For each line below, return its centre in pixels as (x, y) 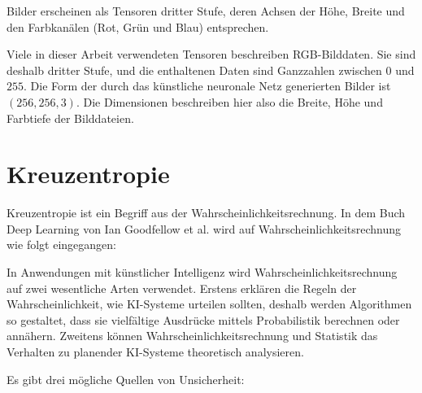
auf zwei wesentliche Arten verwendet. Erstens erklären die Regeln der (182, 288)
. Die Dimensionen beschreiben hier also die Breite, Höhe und (229, 101)
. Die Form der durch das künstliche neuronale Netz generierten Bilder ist (207, 86)
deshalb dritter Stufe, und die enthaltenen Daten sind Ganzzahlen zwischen (194, 70)
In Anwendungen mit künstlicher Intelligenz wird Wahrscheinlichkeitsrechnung (202, 272)
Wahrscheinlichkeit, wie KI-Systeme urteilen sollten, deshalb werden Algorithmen (209, 304)
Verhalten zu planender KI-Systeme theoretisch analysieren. (155, 352)
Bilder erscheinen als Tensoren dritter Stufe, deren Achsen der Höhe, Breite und (206, 11)
